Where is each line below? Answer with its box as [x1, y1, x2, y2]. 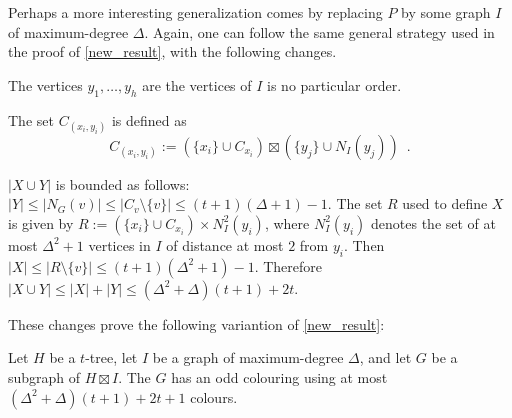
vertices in [88, 234, 151, 255]
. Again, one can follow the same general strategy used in [144, 21, 495, 42]
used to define [402, 193, 488, 214]
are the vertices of [142, 74, 252, 95]
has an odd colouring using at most [171, 366, 388, 387]
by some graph [401, 2, 491, 22]
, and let [359, 347, 412, 368]
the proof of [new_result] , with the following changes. [8, 41, 337, 62]
